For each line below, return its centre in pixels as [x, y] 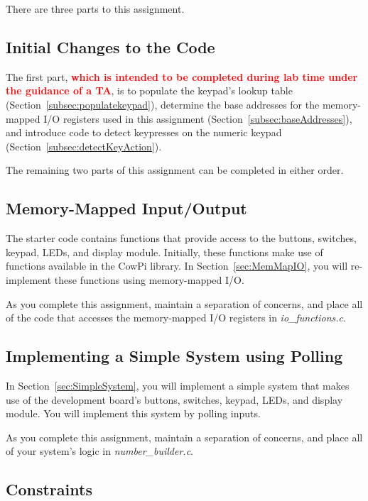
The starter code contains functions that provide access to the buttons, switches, [181, 238]
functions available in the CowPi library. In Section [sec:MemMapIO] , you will [177, 266]
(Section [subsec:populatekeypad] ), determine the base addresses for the [163, 104]
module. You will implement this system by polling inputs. [133, 413]
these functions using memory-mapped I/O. [149, 279]
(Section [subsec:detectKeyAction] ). [84, 146]
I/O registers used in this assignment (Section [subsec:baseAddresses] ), [198, 118]
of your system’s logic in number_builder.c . [100, 451]
